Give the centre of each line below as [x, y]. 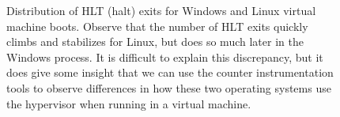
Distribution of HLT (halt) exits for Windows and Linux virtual [161, 10]
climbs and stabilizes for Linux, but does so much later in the [155, 42]
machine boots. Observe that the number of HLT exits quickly [157, 26]
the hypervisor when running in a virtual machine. [129, 103]
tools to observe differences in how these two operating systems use [169, 87]
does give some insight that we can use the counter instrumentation [170, 72]
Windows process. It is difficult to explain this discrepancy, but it [165, 57]
